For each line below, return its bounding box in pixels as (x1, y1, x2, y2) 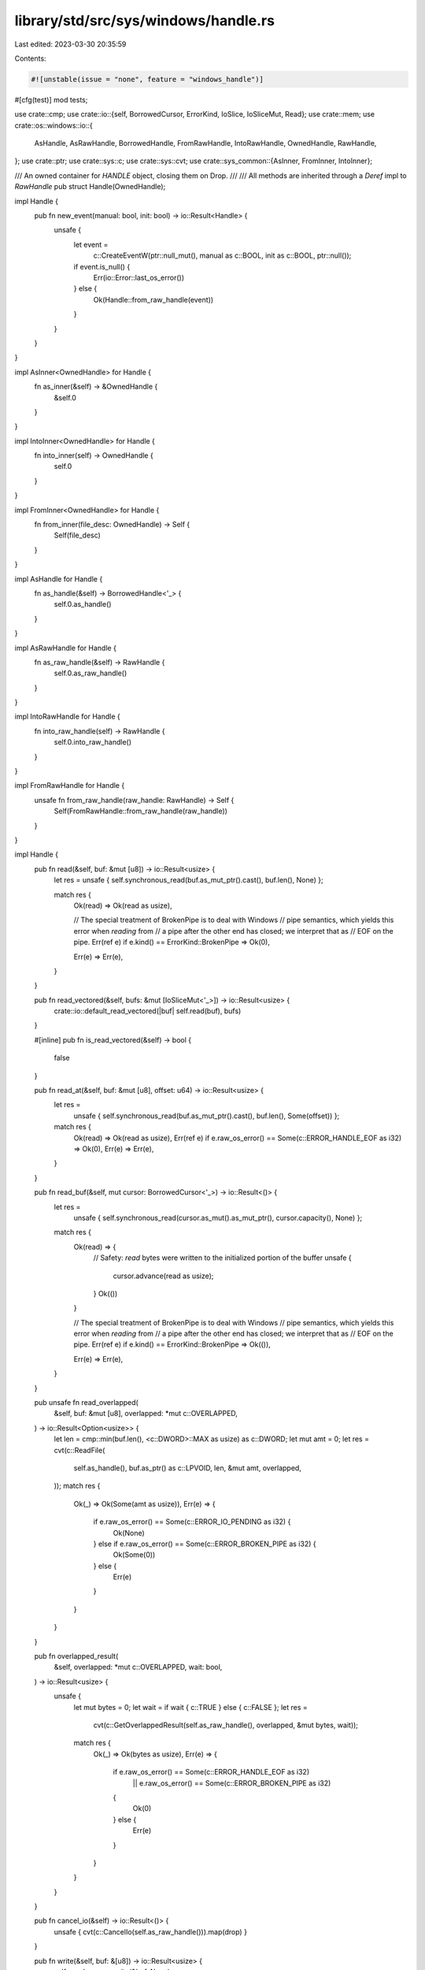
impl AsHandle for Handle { (14, 574, 103, 583)
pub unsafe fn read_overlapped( (34, 1398, 139, 1407)
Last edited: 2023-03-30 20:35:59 (14, 39, 127, 49)
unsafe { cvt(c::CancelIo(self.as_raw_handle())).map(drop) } (54, 1927, 248, 1936)
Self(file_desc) (54, 530, 102, 540)
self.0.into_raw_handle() (54, 738, 132, 747)
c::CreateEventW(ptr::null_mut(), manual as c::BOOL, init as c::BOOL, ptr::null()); (93, 251, 352, 260)
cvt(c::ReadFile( (54, 1445, 105, 1455)
